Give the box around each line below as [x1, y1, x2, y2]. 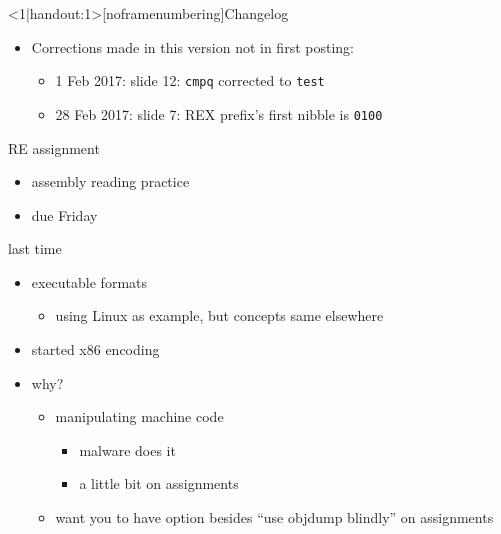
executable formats [31, 271, 148, 292]
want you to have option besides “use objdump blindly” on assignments [55, 507, 494, 528]
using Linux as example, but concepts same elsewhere [55, 305, 384, 326]
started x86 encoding [31, 339, 160, 360]
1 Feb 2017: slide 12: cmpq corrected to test [55, 70, 325, 91]
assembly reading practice [31, 171, 190, 192]
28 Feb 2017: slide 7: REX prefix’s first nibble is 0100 [55, 103, 383, 124]
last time [8, 238, 62, 259]
